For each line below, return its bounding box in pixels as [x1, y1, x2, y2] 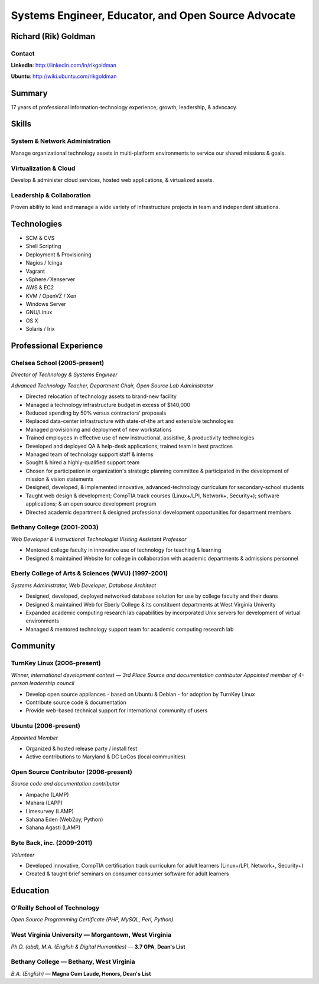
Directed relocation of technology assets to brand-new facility [25, 393, 177, 400]
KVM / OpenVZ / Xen [25, 292, 77, 299]
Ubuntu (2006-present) [11, 722, 81, 730]
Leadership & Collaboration [11, 191, 91, 199]
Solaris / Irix [25, 325, 55, 333]
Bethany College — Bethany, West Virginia [11, 957, 135, 966]
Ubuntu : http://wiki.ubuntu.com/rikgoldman [11, 73, 117, 80]
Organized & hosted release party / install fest [25, 745, 138, 752]
